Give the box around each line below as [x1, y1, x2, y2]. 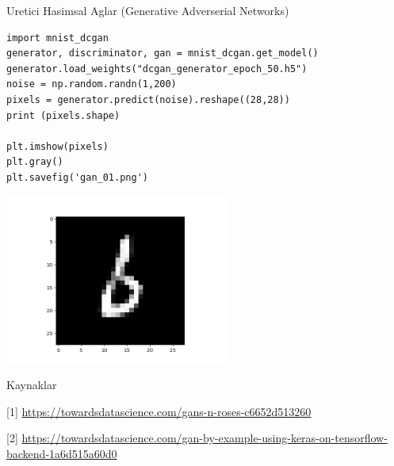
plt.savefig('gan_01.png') [6, 171, 148, 183]
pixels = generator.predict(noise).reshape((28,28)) [6, 94, 290, 105]
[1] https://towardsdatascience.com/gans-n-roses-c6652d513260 [6, 403, 312, 419]
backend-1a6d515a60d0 [6, 445, 117, 461]
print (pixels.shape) [6, 109, 120, 121]
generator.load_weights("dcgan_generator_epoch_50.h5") [6, 63, 308, 74]
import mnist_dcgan [6, 32, 109, 44]
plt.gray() [6, 156, 63, 168]
